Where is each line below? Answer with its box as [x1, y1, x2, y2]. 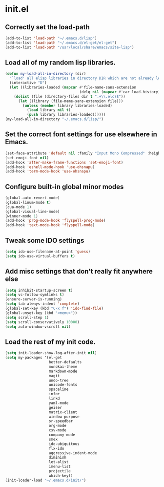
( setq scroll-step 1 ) [5, 315, 49, 320]
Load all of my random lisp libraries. [5, 59, 116, 67]
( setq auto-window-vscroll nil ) [5, 324, 71, 329]
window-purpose [48, 414, 80, 419]
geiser [48, 405, 62, 410]
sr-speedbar [48, 419, 73, 423]
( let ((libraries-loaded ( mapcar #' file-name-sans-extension [9, 85, 137, 90]
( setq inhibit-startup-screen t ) [5, 288, 73, 293]
